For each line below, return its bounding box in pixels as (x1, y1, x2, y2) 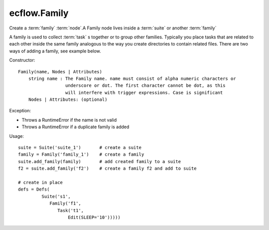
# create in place (18, 180, 63, 185)
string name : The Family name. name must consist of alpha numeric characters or (28, 75, 236, 81)
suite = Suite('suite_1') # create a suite (18, 145, 142, 151)
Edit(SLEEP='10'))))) (68, 215, 121, 220)
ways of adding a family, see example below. (9, 48, 102, 54)
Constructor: (9, 57, 35, 63)
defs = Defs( (18, 187, 50, 192)
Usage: (9, 133, 24, 139)
